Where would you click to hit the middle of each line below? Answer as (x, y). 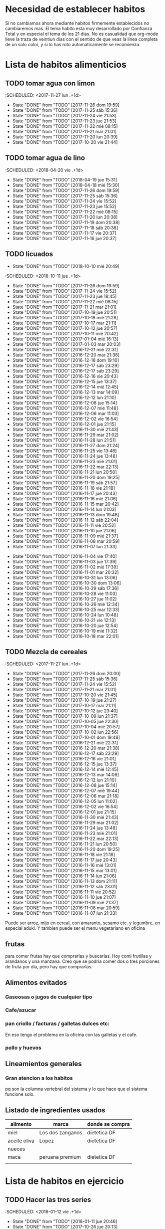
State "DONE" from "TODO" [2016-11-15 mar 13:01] (64, 871)
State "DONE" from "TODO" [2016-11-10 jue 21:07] (64, 897)
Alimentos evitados (36, 983)
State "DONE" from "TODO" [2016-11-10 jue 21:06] (64, 530)
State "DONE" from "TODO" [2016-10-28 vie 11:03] (64, 593)
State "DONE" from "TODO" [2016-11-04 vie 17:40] (64, 556)
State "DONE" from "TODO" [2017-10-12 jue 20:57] (65, 328)
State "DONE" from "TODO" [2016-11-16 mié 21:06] (65, 498)
